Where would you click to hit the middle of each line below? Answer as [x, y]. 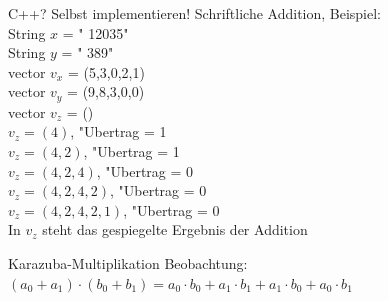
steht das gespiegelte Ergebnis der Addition [175, 229]
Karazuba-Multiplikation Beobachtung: [128, 262]
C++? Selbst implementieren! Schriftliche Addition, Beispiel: [195, 13]
